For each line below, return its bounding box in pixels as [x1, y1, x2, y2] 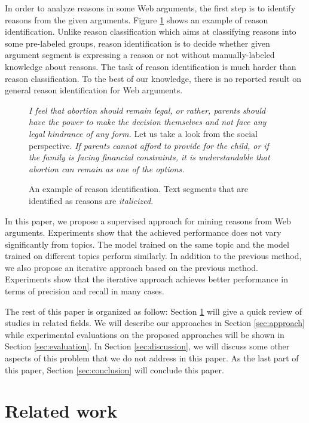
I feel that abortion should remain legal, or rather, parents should [29, 104, 266, 116]
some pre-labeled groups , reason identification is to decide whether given [5, 36, 270, 49]
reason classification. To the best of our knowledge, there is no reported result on [5, 72, 302, 84]
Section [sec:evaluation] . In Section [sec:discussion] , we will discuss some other [5, 340, 290, 352]
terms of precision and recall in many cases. [5, 285, 164, 297]
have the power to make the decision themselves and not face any [29, 115, 267, 128]
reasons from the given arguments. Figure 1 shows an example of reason [5, 13, 268, 26]
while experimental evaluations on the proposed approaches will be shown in [5, 328, 284, 340]
